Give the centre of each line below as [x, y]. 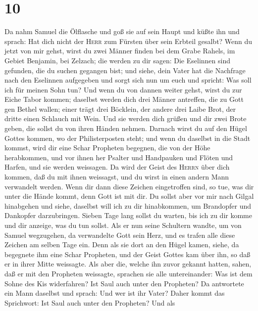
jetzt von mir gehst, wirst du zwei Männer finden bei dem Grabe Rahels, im [120, 51]
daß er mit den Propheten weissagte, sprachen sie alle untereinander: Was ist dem [129, 273]
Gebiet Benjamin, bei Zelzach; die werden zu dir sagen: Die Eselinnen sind [117, 60]
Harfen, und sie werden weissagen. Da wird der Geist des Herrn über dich [117, 167]
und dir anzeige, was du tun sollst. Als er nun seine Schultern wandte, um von [123, 225]
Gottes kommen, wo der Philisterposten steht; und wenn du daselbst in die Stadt [128, 138]
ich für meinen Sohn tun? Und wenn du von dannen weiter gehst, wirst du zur [123, 89]
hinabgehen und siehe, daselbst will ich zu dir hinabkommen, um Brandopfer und [128, 205]
